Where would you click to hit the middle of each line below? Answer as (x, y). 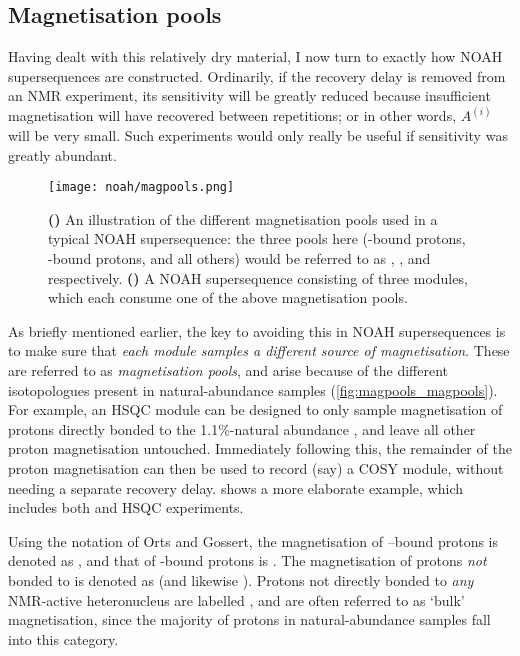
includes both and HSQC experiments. (126, 507)
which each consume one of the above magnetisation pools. (228, 297)
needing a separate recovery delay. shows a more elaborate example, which (235, 487)
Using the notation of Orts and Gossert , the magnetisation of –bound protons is (253, 540)
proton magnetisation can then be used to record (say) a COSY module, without (256, 467)
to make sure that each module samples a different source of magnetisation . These (259, 350)
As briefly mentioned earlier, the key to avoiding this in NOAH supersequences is (257, 330)
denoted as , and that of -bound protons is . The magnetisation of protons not (247, 560)
